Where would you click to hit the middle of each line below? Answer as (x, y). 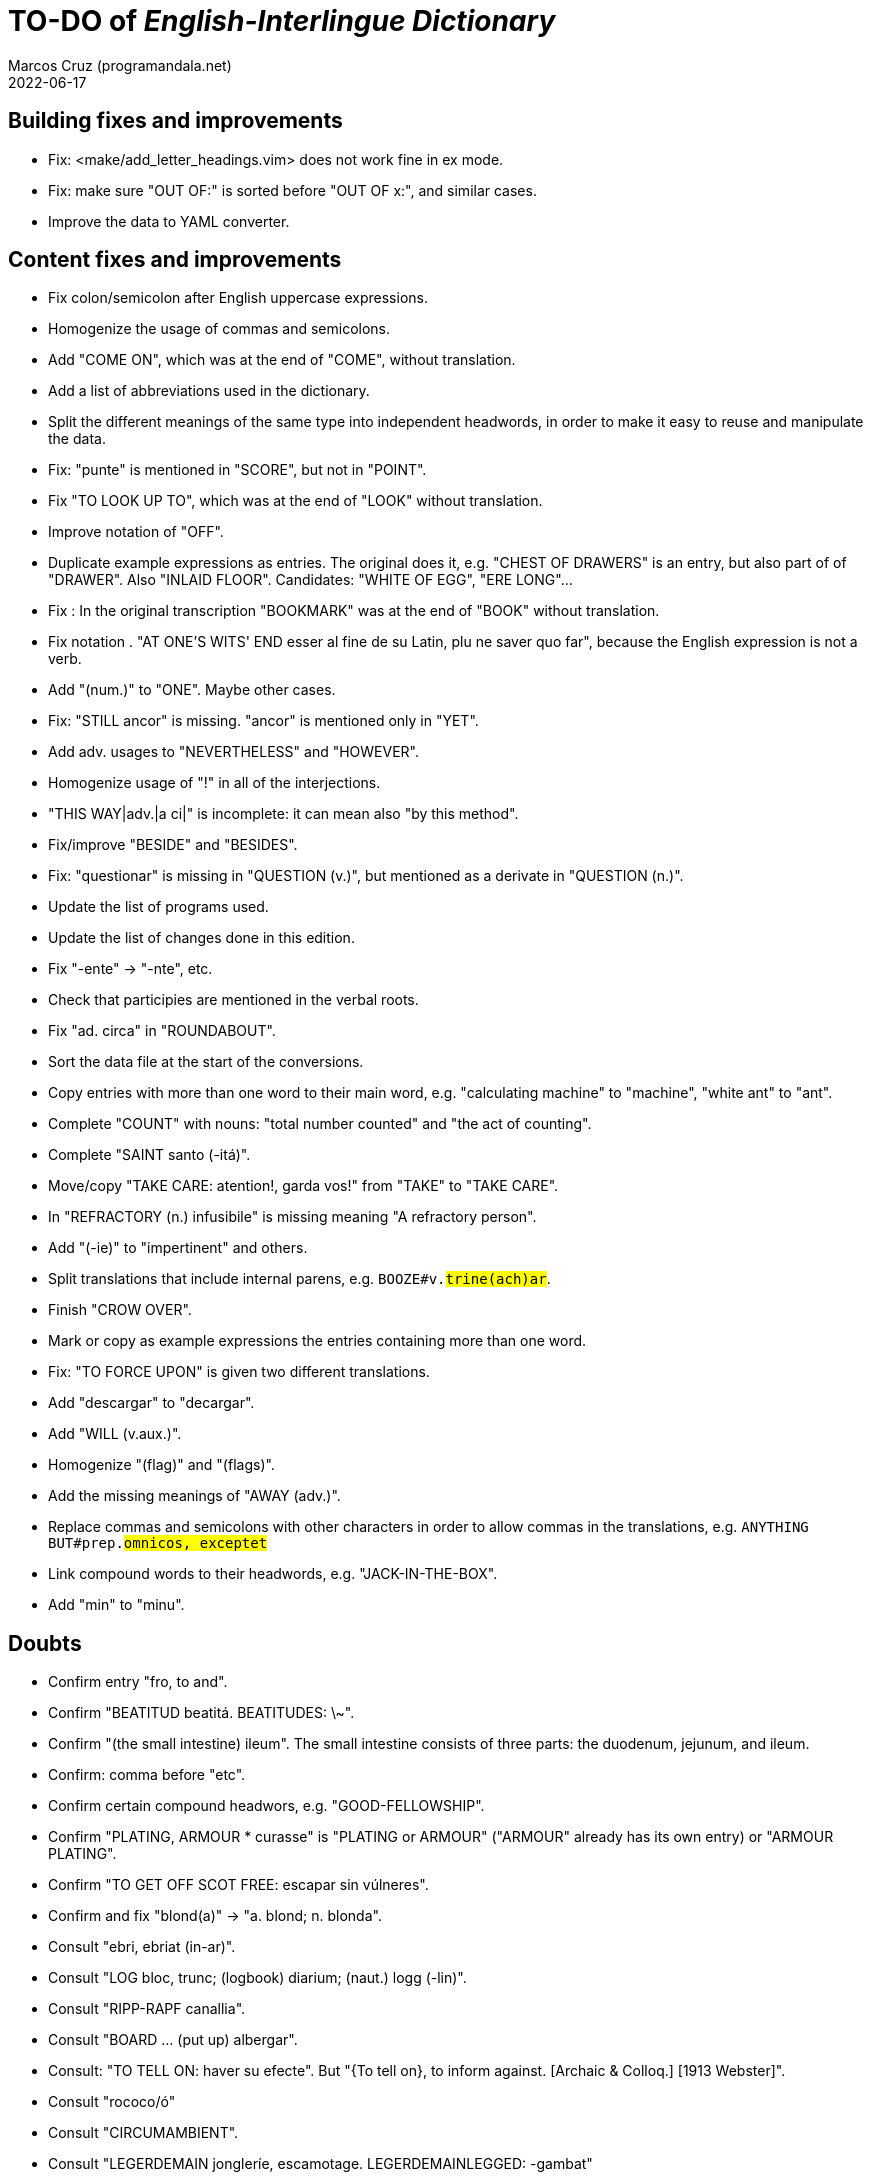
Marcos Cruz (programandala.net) (120, 65)
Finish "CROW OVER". (120, 1310)
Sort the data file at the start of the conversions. (206, 1062)
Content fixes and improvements (175, 260)
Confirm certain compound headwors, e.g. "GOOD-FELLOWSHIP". (266, 1806)
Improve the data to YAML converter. (169, 221)
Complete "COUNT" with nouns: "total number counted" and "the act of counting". (320, 1124)
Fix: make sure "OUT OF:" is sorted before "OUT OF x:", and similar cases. (292, 190)
